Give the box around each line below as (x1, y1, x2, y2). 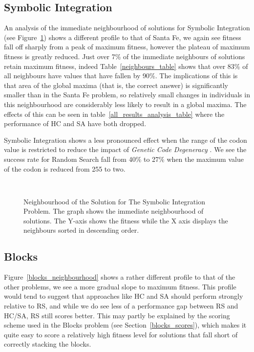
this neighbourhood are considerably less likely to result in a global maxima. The (4, 99, 247, 109)
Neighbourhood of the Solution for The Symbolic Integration (23, 196, 205, 206)
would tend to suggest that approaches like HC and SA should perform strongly (4, 291, 243, 301)
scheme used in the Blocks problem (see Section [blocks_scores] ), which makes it (4, 320, 247, 330)
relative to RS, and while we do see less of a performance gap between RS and (4, 301, 238, 311)
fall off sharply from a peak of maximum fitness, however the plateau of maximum (4, 42, 250, 52)
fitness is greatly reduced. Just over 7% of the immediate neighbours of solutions (4, 51, 245, 61)
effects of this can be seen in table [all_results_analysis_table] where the (4, 109, 225, 119)
